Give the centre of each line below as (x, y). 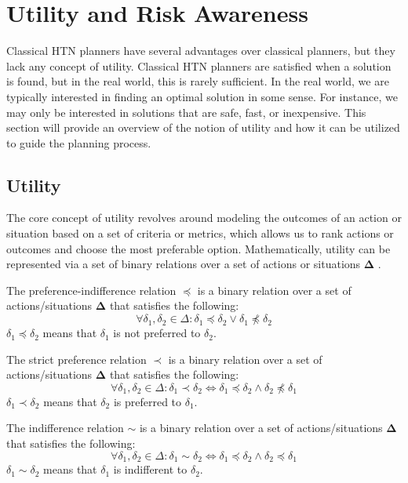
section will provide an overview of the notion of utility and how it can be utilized (203, 127)
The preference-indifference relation (91, 290)
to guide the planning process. (79, 142)
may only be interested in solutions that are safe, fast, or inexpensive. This (186, 112)
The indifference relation (65, 428)
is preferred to (148, 401)
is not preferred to (157, 333)
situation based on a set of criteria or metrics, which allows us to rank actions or (200, 233)
